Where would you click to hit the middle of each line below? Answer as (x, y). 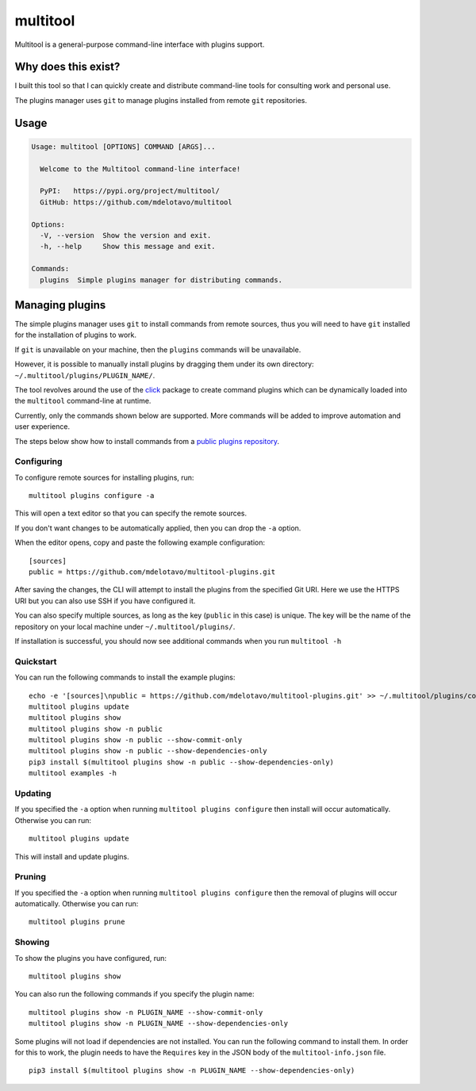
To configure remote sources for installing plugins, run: (104, 477)
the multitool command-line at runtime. (83, 401)
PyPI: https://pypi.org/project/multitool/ (130, 191)
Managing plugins (60, 305)
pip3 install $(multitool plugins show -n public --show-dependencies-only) (182, 762)
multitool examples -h (73, 773)
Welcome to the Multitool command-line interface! (140, 169)
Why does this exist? (67, 67)
